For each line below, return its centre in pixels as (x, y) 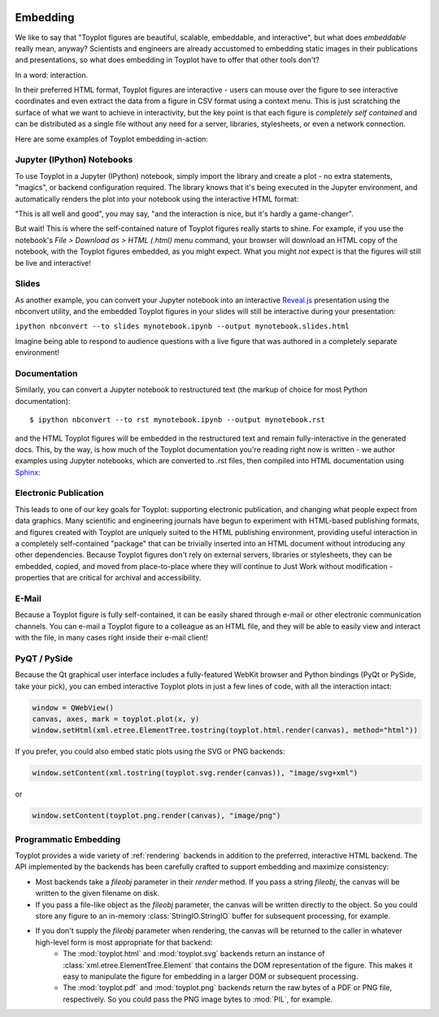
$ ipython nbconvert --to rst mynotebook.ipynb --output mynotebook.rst (177, 420)
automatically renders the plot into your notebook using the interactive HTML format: (157, 198)
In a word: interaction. (52, 75)
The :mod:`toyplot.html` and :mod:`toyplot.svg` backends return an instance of (194, 954)
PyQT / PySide (44, 658)
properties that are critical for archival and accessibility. (108, 578)
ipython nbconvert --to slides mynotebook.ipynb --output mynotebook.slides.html (182, 326)
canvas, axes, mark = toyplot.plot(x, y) (116, 719)
